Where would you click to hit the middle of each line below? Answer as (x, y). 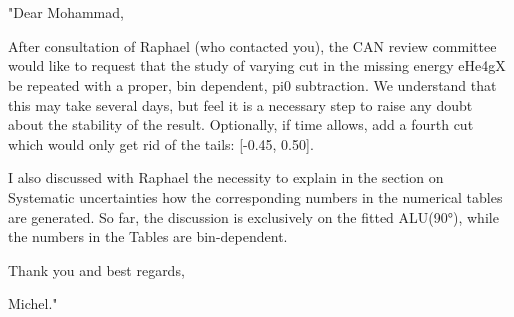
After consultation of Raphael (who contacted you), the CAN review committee (252, 45)
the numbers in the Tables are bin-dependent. (148, 236)
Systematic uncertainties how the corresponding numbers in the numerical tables (255, 196)
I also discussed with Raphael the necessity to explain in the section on (226, 177)
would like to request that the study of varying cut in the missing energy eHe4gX (257, 65)
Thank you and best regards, (96, 269)
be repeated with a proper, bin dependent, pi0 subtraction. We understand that (252, 84)
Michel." (33, 303)
